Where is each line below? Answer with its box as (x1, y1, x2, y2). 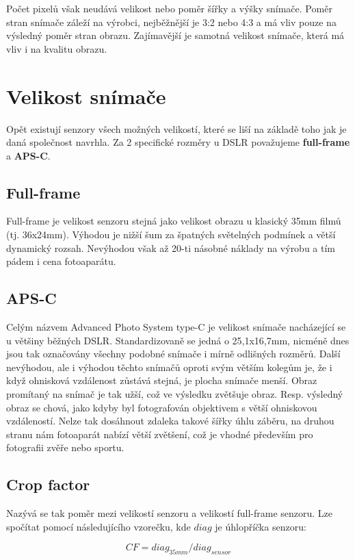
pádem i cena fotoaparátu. (6, 254, 116, 268)
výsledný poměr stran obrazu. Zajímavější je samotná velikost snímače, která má (6, 28, 345, 42)
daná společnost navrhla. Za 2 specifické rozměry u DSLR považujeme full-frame (6, 135, 350, 149)
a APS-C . (6, 148, 51, 162)
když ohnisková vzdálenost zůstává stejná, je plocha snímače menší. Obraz (6, 373, 317, 387)
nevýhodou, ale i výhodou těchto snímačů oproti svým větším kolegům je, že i (6, 359, 332, 374)
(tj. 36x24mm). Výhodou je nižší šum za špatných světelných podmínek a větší (6, 227, 336, 242)
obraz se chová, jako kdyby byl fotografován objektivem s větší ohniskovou (6, 400, 317, 414)
